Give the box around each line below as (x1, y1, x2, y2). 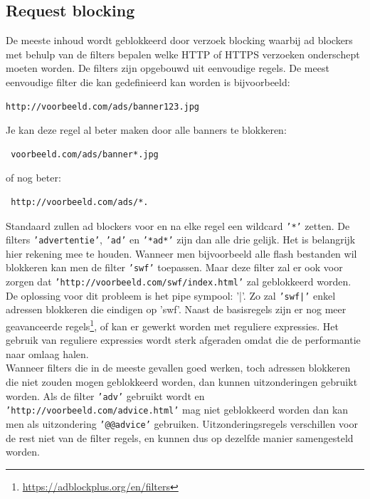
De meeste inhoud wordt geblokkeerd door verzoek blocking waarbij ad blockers (6, 33, 353, 48)
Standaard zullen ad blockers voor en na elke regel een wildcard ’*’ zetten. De (6, 218, 350, 233)
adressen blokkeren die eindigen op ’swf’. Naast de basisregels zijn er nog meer (6, 302, 347, 317)
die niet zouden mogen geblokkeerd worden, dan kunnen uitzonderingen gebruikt (6, 374, 358, 389)
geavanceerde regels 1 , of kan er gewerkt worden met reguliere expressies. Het (6, 317, 339, 333)
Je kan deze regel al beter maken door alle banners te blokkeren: (6, 122, 287, 137)
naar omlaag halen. (6, 346, 89, 361)
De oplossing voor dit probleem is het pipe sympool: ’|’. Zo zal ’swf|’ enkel (6, 288, 336, 303)
